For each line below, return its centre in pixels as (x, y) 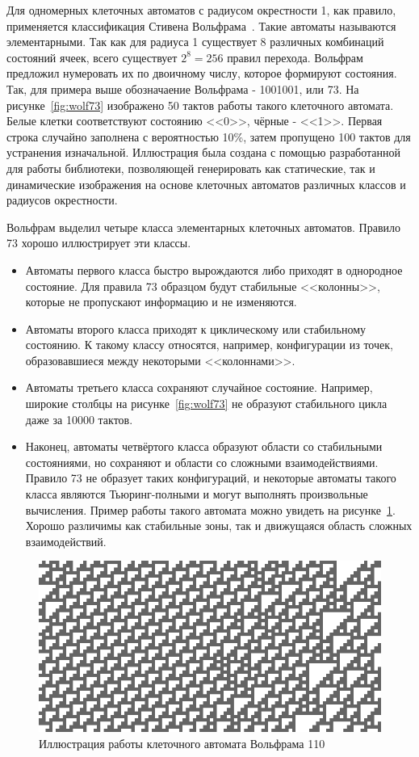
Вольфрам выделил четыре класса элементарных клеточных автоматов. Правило (203, 227)
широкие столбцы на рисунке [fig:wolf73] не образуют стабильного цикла (206, 404)
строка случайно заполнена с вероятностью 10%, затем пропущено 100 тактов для (209, 136)
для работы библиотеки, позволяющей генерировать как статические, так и (191, 168)
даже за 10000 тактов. (79, 419)
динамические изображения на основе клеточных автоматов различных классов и (206, 184)
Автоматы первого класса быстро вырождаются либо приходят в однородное (214, 269)
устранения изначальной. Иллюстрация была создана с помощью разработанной (204, 152)
